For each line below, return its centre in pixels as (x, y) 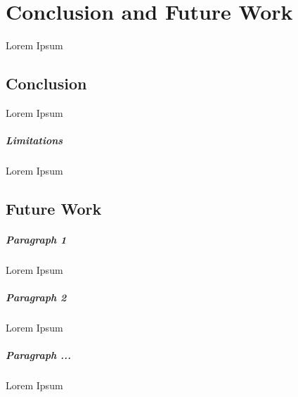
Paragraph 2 (36, 297)
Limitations (34, 140)
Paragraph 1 (36, 240)
